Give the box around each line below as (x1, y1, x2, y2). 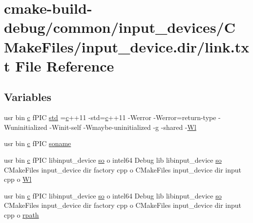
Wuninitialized (4, 122, 47, 132)
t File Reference (4, 55, 114, 75)
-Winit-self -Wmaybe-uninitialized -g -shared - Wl (49, 122, 196, 132)
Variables (4, 89, 52, 104)
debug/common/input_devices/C (4, 17, 235, 37)
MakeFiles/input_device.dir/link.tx (4, 36, 250, 56)
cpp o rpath (4, 209, 39, 220)
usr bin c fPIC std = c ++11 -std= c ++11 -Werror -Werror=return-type (4, 112, 216, 123)
